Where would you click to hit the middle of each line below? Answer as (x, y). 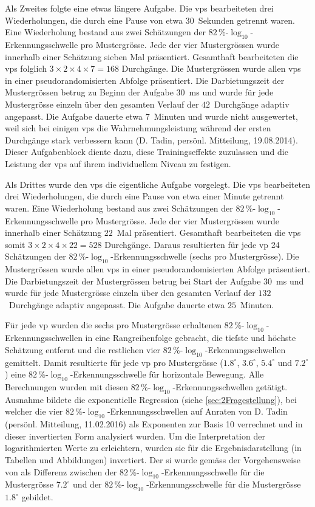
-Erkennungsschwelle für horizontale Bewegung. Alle (167, 374)
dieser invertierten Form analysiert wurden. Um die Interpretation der (135, 436)
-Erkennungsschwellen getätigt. (230, 387)
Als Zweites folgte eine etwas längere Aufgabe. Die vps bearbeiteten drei (139, 8)
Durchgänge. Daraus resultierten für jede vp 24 (192, 244)
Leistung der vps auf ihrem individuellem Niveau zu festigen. (118, 163)
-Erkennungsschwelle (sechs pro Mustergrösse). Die (205, 256)
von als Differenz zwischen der (61, 471)
